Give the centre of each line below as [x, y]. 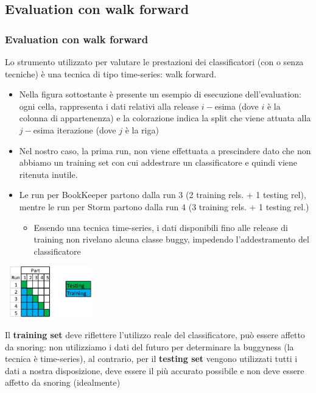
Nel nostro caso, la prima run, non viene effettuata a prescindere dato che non [165, 150]
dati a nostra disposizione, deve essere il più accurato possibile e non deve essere [155, 370]
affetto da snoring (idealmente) [63, 382]
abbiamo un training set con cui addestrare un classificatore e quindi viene [158, 162]
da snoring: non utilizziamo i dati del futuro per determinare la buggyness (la [149, 346]
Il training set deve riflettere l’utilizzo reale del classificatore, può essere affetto [155, 334]
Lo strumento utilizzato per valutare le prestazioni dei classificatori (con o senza [154, 62]
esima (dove [237, 106]
